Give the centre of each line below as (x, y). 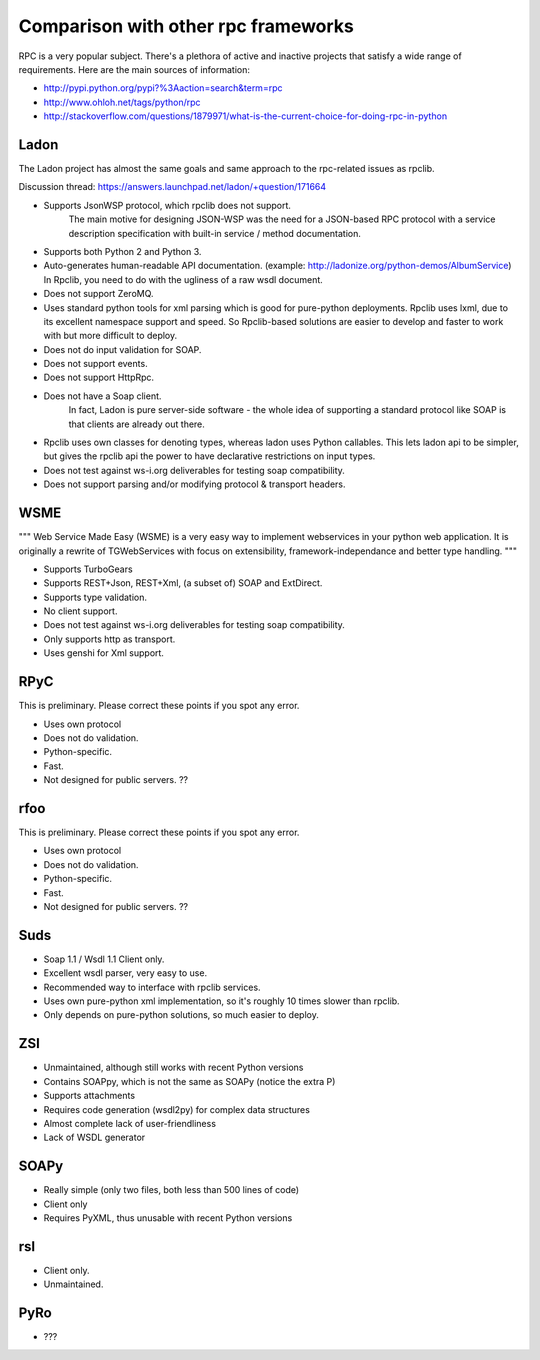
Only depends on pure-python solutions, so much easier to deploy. (181, 1015)
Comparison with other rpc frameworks (186, 26)
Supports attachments (89, 1096)
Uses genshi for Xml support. (104, 653)
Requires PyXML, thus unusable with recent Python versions (168, 1217)
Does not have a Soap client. (102, 396)
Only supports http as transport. (109, 639)
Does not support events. (96, 364)
